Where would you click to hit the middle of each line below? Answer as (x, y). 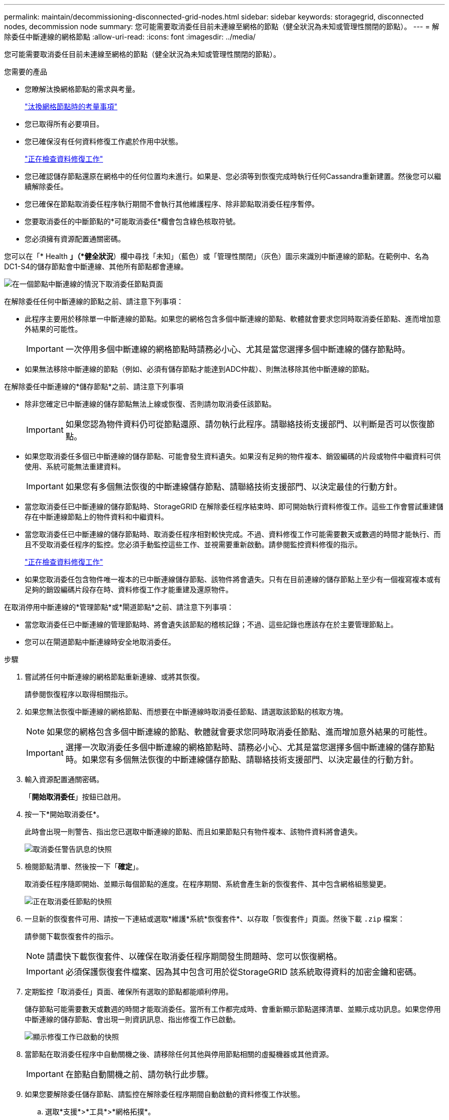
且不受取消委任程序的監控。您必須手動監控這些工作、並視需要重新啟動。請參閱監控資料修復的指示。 (193, 544)
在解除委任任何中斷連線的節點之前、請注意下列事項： (94, 301)
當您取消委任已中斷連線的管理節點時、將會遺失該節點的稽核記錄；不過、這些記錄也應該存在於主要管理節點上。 (211, 624)
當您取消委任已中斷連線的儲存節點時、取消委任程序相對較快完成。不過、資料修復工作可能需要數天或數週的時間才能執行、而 (233, 534)
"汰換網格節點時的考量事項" (71, 106)
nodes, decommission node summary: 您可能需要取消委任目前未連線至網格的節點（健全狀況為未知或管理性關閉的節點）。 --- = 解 (222, 26)
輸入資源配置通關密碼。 (64, 779)
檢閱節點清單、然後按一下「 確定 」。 (84, 866)
